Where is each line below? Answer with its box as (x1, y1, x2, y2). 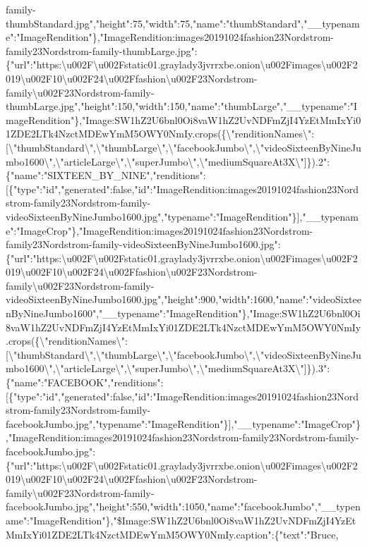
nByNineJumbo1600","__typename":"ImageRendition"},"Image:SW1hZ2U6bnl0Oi (6, 306, 361, 321)
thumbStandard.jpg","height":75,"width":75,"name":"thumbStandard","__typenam (6, 16, 360, 30)
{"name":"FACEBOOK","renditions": (6, 375, 164, 390)
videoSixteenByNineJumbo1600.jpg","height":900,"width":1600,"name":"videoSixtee (6, 292, 361, 307)
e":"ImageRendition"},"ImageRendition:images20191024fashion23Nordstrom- (6, 30, 334, 44)
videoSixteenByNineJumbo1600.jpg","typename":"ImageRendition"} (6, 209, 297, 223)
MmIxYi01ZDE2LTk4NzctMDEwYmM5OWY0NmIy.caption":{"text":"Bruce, (6, 527, 339, 541)
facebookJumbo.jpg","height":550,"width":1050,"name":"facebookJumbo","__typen (6, 499, 361, 514)
